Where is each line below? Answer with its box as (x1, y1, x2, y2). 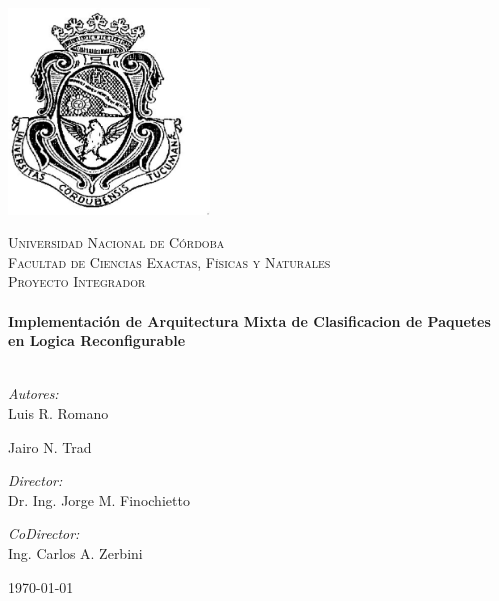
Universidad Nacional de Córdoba (8, 232, 225, 253)
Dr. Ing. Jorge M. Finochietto (8, 489, 190, 510)
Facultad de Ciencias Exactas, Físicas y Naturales (8, 251, 331, 272)
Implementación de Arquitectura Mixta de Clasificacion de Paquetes (8, 310, 491, 331)
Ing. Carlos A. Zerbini (8, 542, 143, 563)
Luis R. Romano (8, 402, 109, 423)
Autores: (8, 383, 59, 404)
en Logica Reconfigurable (8, 330, 186, 351)
